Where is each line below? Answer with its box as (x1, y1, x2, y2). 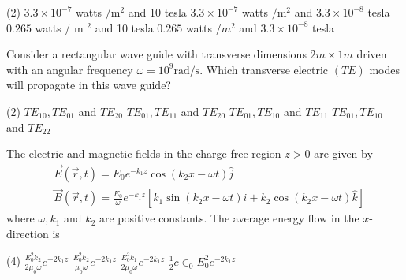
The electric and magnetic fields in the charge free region (6, 145, 281, 162)
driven (356, 46, 387, 62)
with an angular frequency (6, 61, 133, 77)
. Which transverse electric (199, 61, 329, 77)
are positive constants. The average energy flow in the (99, 210, 359, 226)
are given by (314, 145, 373, 162)
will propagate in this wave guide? (6, 77, 171, 93)
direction (6, 225, 49, 241)
